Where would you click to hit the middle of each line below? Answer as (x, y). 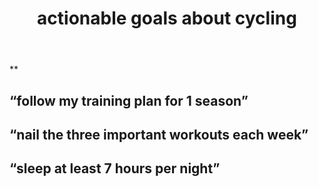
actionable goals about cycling (167, 18)
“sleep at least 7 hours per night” (115, 168)
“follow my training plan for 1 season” (129, 100)
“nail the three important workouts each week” (159, 134)
